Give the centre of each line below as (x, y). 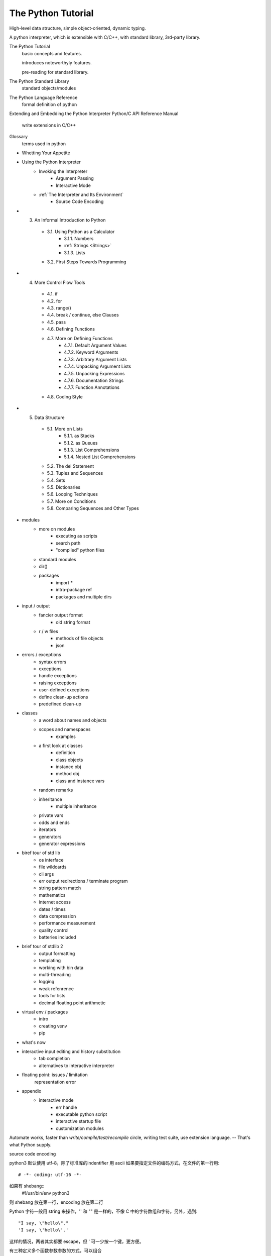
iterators (47, 829)
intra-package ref (74, 590)
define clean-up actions (63, 697)
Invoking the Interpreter (63, 171)
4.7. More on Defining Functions (80, 338)
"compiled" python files (80, 550)
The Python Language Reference (43, 97)
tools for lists (52, 996)
